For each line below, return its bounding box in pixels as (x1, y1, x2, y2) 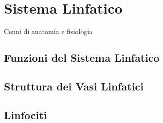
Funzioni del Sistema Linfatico (4, 50, 160, 65)
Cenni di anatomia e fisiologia (4, 26, 93, 36)
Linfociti (4, 107, 47, 122)
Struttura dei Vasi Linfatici (4, 78, 144, 93)
